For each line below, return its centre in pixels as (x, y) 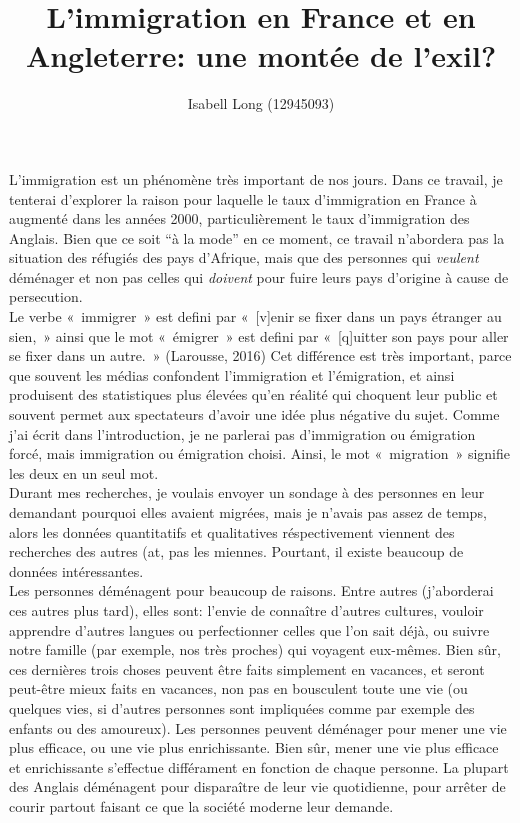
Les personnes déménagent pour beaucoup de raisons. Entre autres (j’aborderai (251, 590)
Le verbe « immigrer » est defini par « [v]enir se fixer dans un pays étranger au (255, 316)
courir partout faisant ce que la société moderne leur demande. (201, 805)
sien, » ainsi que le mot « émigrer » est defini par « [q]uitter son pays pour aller (259, 335)
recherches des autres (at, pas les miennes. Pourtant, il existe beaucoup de (236, 551)
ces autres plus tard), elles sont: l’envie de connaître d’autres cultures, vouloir (246, 609)
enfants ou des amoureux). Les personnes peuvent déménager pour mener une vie (258, 727)
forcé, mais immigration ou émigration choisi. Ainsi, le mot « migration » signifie (259, 453)
